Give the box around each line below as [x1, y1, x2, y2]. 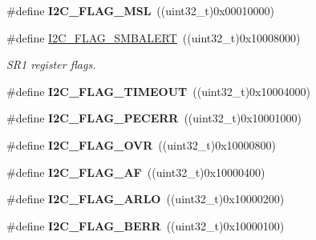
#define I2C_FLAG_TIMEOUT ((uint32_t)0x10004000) [6, 82, 310, 99]
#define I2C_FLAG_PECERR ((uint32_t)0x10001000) [6, 110, 302, 126]
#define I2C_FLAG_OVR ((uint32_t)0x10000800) [6, 136, 276, 153]
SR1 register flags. [6, 56, 96, 73]
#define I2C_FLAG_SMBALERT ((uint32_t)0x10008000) [6, 29, 301, 46]
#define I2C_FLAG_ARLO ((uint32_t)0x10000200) [6, 190, 285, 207]
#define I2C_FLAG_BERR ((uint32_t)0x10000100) [6, 217, 285, 234]
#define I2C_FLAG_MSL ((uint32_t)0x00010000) [6, 2, 274, 18]
